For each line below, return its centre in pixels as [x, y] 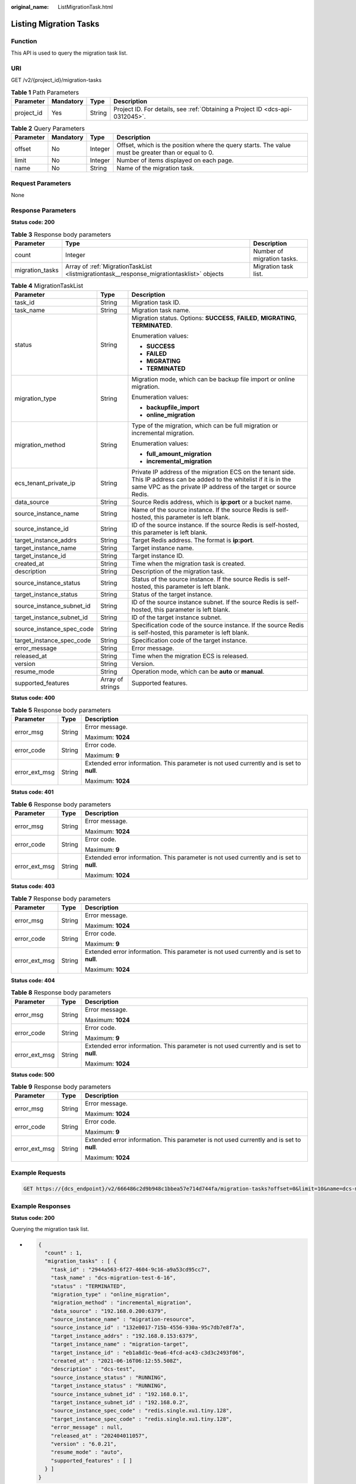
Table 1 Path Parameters [45, 92]
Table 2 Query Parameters [48, 129]
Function [24, 41]
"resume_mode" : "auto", [87, 1452]
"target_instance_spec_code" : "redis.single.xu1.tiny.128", [142, 1419]
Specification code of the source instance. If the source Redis [218, 625]
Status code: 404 [33, 980]
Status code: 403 [33, 886]
